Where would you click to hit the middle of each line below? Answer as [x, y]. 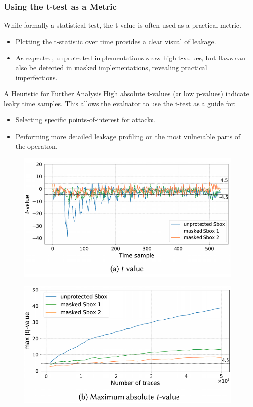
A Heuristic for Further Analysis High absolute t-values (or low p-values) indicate [126, 94]
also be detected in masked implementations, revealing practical [111, 67]
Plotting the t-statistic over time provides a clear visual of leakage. [116, 41]
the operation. [37, 146]
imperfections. [37, 77]
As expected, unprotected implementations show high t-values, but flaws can [130, 58]
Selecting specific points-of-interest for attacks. [85, 120]
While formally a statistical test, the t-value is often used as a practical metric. [123, 25]
